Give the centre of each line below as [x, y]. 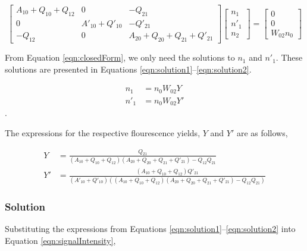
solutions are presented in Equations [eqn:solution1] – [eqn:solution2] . [128, 69]
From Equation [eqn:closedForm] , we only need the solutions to [120, 57]
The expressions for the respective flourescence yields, [103, 132]
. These [289, 57]
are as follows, [262, 132]
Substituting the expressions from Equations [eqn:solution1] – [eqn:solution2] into [150, 228]
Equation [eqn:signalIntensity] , [60, 240]
